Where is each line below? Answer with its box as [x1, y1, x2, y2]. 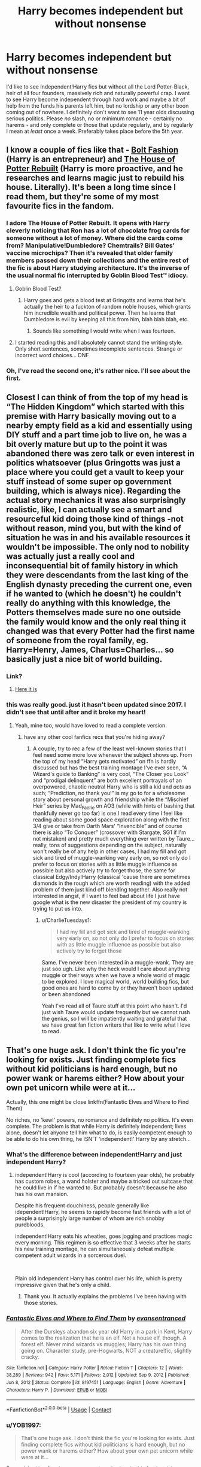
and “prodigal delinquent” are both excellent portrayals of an [32, 777, 182, 784]
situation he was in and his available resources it [6, 532, 191, 543]
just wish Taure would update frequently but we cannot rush [41, 1009, 190, 1016]
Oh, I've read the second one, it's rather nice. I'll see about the [6, 366, 190, 375]
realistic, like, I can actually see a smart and [6, 504, 172, 515]
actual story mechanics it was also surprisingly [6, 495, 186, 505]
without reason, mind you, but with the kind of [6, 523, 181, 533]
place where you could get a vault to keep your [6, 467, 184, 477]
